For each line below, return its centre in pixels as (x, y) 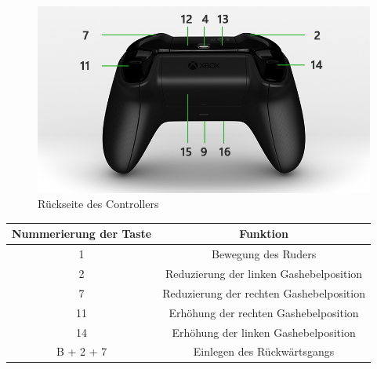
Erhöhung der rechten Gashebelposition (264, 312)
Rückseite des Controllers (98, 204)
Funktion (264, 234)
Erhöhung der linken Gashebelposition (264, 332)
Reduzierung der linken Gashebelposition (264, 273)
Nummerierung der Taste (82, 234)
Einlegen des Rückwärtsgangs (264, 351)
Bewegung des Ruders (264, 254)
